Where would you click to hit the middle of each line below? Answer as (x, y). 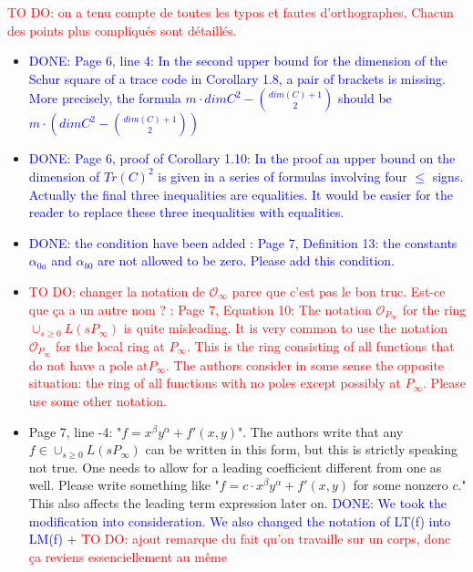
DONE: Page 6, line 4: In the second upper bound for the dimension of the (238, 61)
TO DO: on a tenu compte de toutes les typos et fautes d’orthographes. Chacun (231, 12)
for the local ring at (110, 345)
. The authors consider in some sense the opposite (305, 364)
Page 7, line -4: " (75, 431)
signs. (448, 176)
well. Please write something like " (124, 485)
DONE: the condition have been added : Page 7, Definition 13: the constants (243, 242)
